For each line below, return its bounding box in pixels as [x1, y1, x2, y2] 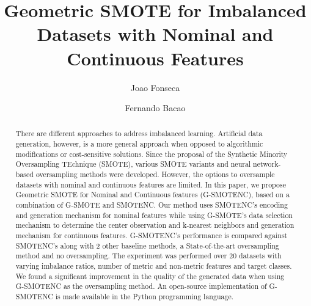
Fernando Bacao [125, 101, 186, 114]
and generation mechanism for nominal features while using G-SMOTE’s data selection [15, 209, 293, 220]
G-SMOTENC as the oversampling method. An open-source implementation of [15, 281, 267, 291]
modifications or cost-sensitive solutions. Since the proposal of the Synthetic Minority [15, 148, 288, 159]
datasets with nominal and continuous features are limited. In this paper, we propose [15, 179, 286, 189]
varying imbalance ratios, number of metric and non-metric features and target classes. [15, 261, 292, 271]
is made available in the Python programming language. [55, 291, 234, 301]
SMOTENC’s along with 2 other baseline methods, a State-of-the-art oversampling [15, 240, 279, 250]
